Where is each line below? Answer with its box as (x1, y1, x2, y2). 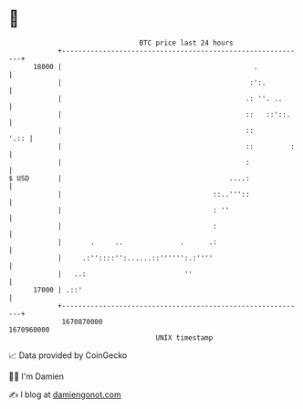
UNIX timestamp (155, 332, 214, 343)
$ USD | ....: (8, 173, 250, 183)
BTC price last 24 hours (139, 38, 234, 47)
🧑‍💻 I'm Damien (8, 371, 65, 382)
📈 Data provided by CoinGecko (8, 350, 128, 361)
